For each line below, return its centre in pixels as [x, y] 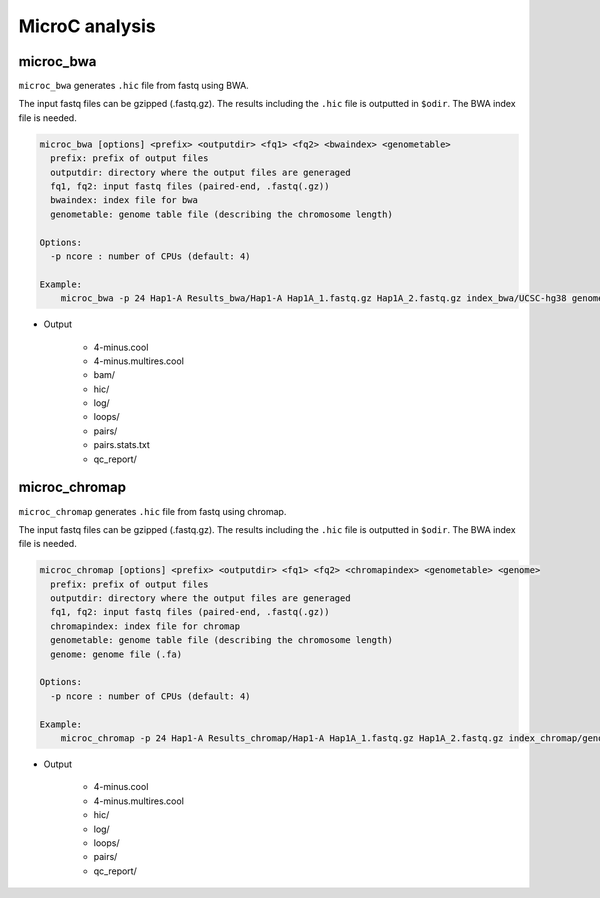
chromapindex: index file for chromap [145, 626]
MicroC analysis [87, 26]
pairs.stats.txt [121, 445]
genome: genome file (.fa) [116, 654]
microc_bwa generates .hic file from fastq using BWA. [133, 86]
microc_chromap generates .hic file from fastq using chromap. [152, 511]
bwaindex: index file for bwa [124, 200]
